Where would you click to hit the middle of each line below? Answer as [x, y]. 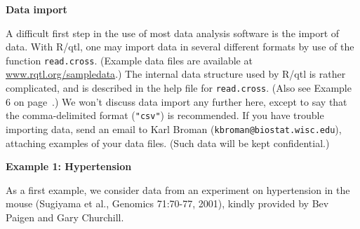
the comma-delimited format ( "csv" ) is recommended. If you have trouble [165, 115]
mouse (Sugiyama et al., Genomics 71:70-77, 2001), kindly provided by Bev [167, 203]
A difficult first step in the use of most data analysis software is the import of [173, 33]
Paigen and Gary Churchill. [65, 217]
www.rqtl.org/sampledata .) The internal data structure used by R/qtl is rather [176, 74]
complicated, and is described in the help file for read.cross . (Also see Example [179, 88]
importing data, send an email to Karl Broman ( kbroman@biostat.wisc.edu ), [174, 129]
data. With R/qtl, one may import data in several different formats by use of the [180, 47]
